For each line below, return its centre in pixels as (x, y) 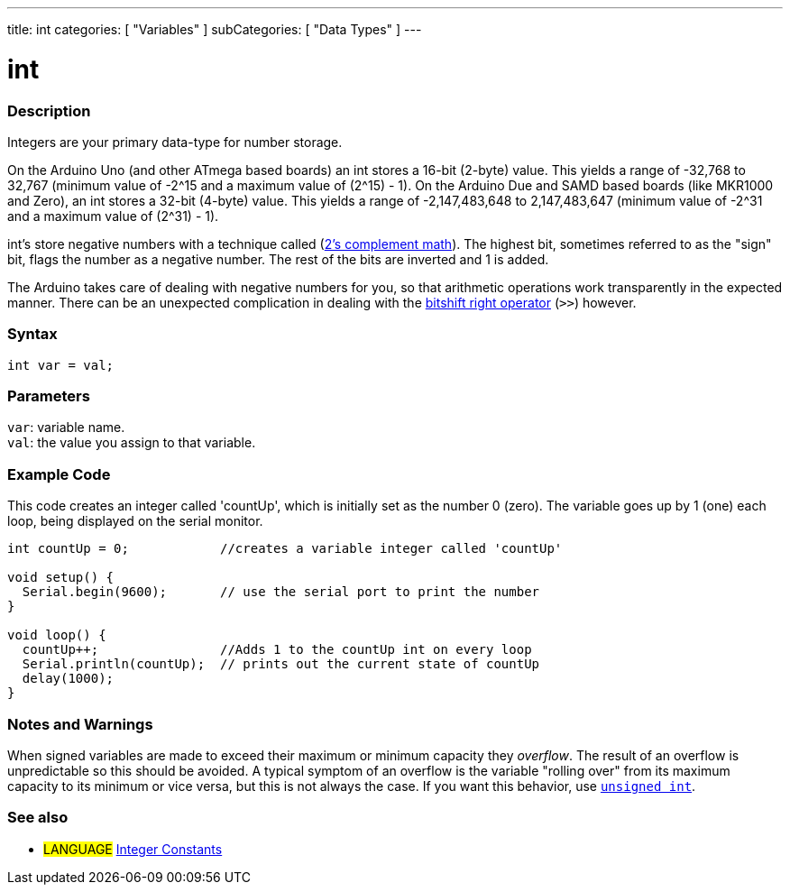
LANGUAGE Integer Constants (133, 849)
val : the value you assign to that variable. (132, 443)
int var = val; (61, 365)
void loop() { (57, 635)
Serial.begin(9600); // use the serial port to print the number (281, 592)
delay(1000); (68, 679)
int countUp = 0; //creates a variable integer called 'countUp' (285, 549)
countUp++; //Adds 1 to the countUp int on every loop (277, 650)
